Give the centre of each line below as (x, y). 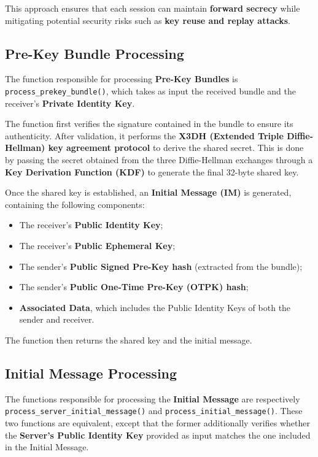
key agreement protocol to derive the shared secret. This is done (176, 148)
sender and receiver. (57, 319)
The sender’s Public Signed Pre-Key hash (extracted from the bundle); (161, 266)
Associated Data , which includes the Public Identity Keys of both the (155, 307)
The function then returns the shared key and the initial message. (129, 340)
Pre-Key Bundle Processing (95, 53)
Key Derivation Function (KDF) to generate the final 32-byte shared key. (152, 171)
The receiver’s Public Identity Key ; (91, 225)
